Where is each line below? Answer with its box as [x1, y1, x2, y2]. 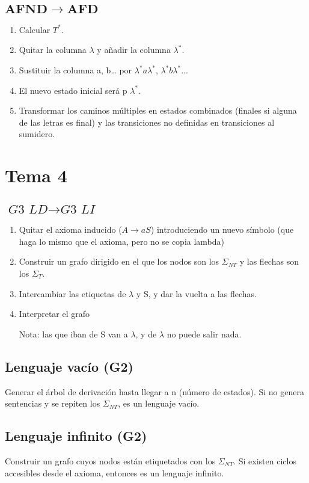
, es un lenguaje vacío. [118, 397, 200, 410]
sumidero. [19, 128, 55, 140]
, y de [135, 327, 157, 340]
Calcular [19, 23, 50, 35]
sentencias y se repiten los [5, 397, 100, 410]
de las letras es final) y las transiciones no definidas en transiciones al [19, 115, 275, 128]
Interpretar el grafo [19, 307, 90, 320]
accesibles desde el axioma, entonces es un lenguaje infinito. [5, 466, 224, 479]
